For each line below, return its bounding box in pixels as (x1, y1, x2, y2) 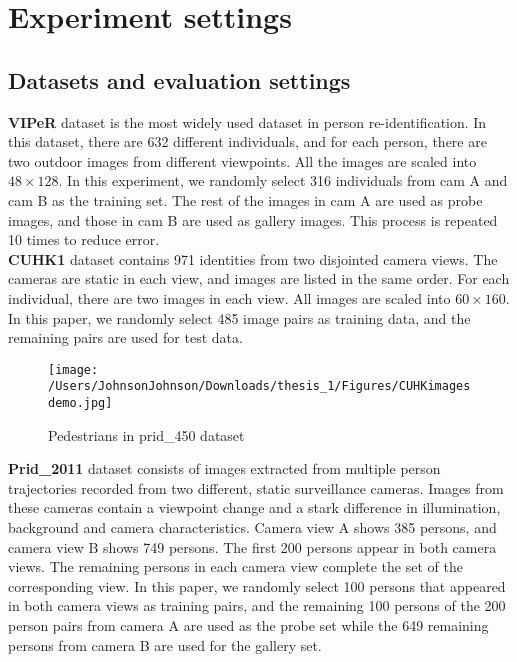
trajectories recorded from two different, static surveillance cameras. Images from (8, 477, 504, 498)
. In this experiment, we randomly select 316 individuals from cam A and (58, 170, 508, 191)
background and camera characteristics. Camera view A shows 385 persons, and (8, 517, 497, 538)
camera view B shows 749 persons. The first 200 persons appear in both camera (8, 536, 497, 557)
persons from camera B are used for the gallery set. (8, 634, 322, 655)
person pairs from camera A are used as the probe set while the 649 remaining (8, 615, 489, 636)
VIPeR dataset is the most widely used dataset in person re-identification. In (8, 111, 487, 132)
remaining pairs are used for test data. (8, 327, 243, 348)
